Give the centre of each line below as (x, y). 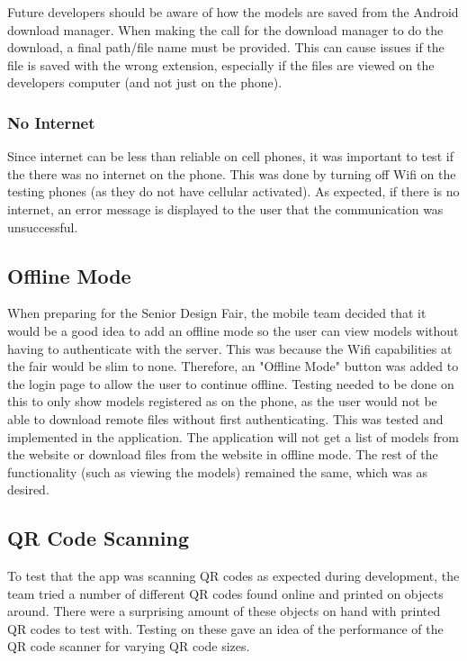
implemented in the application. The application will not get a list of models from (233, 436)
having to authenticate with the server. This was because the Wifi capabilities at (230, 348)
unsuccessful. (43, 226)
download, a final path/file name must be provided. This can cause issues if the (226, 47)
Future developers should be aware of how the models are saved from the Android (233, 12)
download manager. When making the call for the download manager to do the (225, 29)
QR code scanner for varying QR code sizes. (129, 646)
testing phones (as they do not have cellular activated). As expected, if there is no (233, 191)
